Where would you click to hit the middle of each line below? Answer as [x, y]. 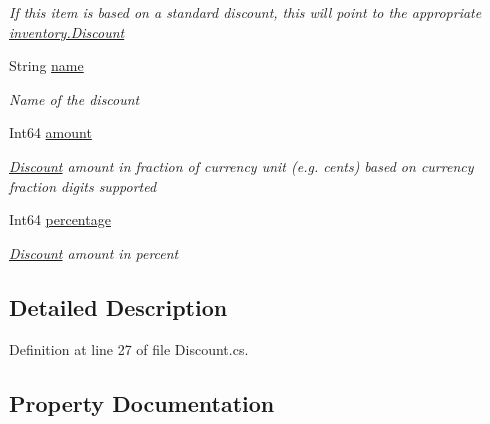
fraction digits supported [83, 185]
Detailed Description [118, 306]
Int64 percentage [60, 219]
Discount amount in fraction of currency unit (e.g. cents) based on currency [241, 165]
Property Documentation [142, 402]
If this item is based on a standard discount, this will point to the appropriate [245, 12]
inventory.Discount [67, 31]
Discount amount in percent [94, 252]
